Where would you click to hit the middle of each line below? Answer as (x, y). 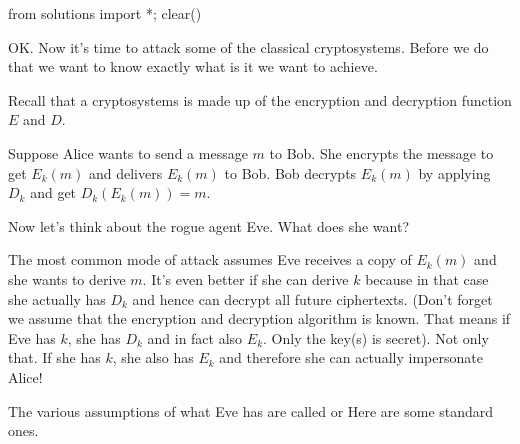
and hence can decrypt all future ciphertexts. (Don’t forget (312, 298)
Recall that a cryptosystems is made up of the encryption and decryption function (260, 99)
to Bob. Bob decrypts (290, 172)
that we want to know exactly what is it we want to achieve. (193, 66)
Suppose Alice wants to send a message (128, 152)
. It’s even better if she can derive (245, 278)
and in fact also (195, 337)
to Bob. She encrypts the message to (381, 152)
